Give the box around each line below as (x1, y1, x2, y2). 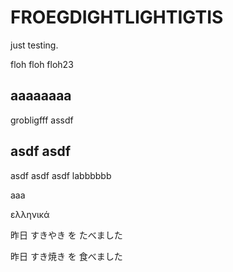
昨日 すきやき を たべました (10, 229, 123, 241)
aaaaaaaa (10, 87, 72, 105)
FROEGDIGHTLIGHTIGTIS (10, 6, 224, 29)
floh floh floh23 (10, 58, 74, 70)
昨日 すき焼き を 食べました (10, 250, 123, 262)
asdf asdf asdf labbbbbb (10, 169, 112, 181)
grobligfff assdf (10, 114, 74, 126)
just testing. (10, 39, 59, 51)
